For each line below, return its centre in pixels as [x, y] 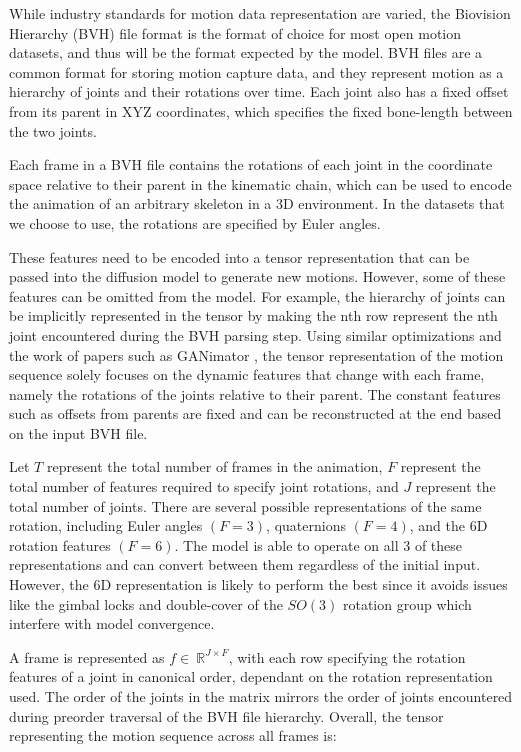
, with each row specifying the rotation [347, 656]
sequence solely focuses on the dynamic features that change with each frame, [247, 374]
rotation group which [407, 603]
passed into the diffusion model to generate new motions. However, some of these [257, 276]
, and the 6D [448, 525]
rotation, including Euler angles [106, 525]
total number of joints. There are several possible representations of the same [245, 505]
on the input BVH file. [78, 432]
